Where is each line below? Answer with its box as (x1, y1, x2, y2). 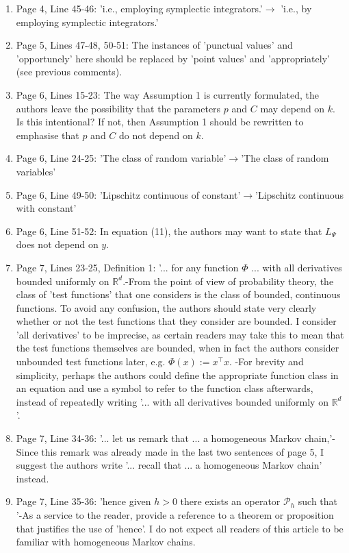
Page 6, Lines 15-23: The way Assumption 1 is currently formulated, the (16, 87, 319, 101)
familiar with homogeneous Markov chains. (16, 534, 196, 549)
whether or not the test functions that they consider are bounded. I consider (16, 314, 337, 328)
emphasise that (16, 127, 79, 142)
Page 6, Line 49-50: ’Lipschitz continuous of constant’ (16, 187, 241, 201)
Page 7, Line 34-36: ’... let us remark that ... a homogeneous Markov (16, 431, 302, 445)
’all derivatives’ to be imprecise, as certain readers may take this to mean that (16, 327, 344, 341)
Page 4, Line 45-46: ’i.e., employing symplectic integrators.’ (16, 1, 263, 15)
